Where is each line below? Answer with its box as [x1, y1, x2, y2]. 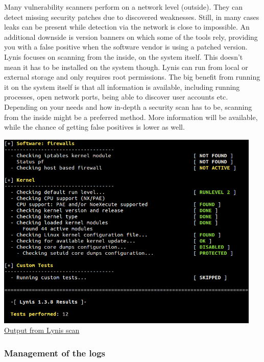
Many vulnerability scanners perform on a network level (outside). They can [4, 2, 243, 12]
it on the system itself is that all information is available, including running [4, 81, 240, 92]
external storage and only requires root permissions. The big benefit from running [4, 71, 260, 82]
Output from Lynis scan [4, 325, 80, 335]
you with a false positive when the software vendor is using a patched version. [4, 41, 248, 52]
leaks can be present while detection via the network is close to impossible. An [4, 21, 250, 32]
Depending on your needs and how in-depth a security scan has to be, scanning [4, 101, 252, 112]
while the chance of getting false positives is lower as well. [4, 122, 185, 132]
